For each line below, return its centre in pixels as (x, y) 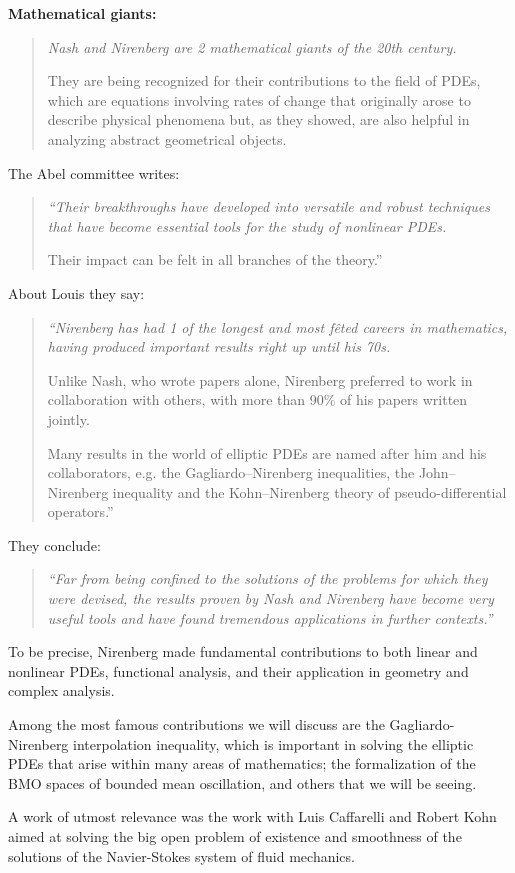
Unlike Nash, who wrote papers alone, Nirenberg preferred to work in (260, 379)
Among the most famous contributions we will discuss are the (196, 724)
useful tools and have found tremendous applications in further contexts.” (270, 617)
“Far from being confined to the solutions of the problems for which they (267, 578)
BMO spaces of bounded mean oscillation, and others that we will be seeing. (242, 782)
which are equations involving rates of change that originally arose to (259, 99)
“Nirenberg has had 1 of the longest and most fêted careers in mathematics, (277, 326)
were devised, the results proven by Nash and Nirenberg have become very (270, 598)
